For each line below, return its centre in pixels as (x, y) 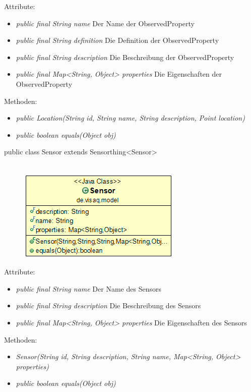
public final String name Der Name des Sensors (88, 288)
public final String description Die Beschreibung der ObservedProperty (125, 57)
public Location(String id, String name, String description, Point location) (130, 118)
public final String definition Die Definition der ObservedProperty (117, 40)
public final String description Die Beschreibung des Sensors (108, 305)
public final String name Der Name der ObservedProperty (105, 23)
